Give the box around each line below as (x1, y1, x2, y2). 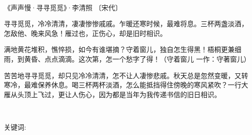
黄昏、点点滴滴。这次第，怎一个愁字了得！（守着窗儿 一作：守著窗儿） (24, 53, 251, 64)
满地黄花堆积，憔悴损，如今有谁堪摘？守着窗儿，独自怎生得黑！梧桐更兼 (4, 44, 235, 54)
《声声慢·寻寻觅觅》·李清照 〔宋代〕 (4, 2, 122, 12)
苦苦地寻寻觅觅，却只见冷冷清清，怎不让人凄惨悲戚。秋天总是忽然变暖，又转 (4, 70, 248, 80)
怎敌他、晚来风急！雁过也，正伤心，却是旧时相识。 (4, 28, 167, 38)
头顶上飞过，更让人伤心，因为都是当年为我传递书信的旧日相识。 (17, 89, 221, 99)
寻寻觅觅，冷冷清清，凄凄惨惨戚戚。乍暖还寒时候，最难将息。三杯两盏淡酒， (4, 18, 248, 29)
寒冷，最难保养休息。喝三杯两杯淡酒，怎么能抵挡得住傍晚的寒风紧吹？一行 (4, 80, 241, 90)
